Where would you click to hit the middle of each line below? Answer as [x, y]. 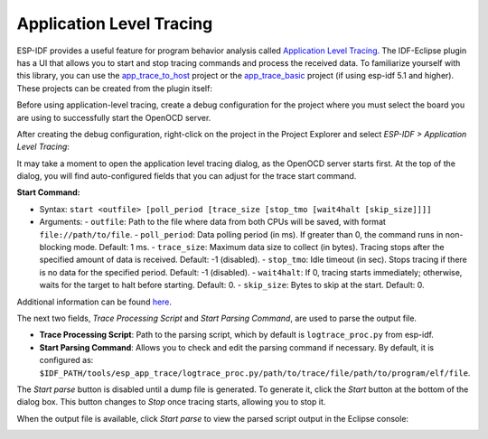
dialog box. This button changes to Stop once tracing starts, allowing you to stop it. [171, 402]
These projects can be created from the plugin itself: [114, 88]
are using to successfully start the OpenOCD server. [114, 117]
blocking [56, 248]
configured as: [66, 360]
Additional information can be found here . [94, 302]
